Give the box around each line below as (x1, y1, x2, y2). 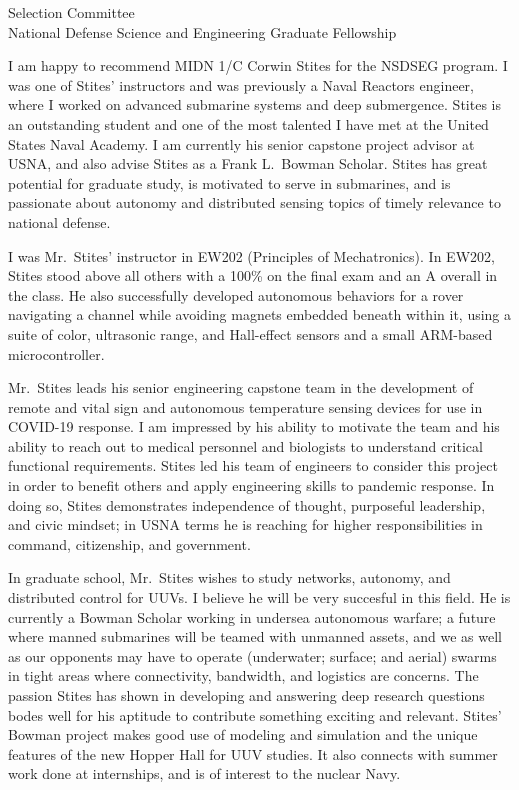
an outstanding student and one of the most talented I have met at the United (8, 113, 489, 134)
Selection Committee (8, 2, 135, 22)
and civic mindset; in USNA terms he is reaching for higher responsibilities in (8, 514, 483, 535)
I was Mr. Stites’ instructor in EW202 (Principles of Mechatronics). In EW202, (8, 245, 495, 266)
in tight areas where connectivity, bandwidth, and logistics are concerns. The (8, 665, 479, 686)
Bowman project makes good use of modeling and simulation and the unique (8, 724, 478, 745)
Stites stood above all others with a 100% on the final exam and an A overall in (8, 265, 498, 286)
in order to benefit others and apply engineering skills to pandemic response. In (8, 475, 495, 496)
